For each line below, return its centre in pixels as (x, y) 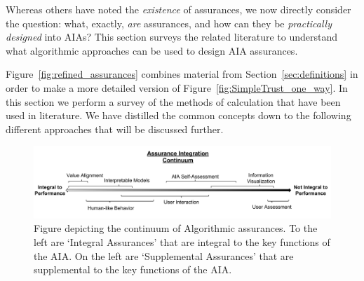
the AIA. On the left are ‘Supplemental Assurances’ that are (164, 255)
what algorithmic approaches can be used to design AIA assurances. (152, 50)
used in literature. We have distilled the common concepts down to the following (178, 115)
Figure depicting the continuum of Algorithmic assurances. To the (176, 228)
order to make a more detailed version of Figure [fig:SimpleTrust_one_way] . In (177, 87)
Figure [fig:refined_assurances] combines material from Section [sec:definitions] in (182, 74)
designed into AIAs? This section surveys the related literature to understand (172, 37)
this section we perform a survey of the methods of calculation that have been (173, 101)
